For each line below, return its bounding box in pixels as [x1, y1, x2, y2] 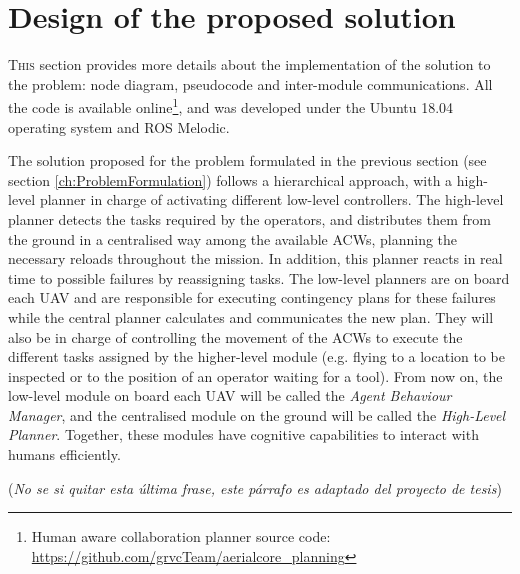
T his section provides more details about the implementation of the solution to [8, 54, 491, 75]
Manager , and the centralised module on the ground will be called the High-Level [8, 404, 506, 425]
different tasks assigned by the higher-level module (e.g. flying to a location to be [8, 346, 505, 367]
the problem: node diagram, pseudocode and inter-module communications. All [8, 73, 493, 94]
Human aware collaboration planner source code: [31, 526, 331, 547]
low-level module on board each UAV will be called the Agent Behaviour [8, 385, 452, 406]
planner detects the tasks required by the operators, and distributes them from [8, 208, 491, 229]
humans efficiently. [8, 444, 121, 465]
